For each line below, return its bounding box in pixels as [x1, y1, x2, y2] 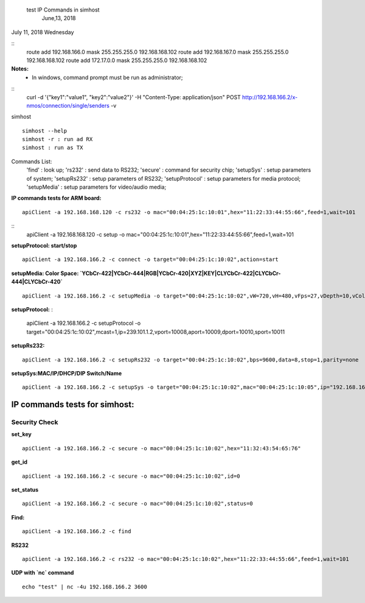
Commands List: [11, 158, 52, 165]
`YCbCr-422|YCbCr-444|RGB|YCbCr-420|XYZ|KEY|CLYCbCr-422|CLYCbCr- [80, 270, 281, 277]
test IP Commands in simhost [26, 6, 100, 13]
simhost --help [22, 127, 68, 134]
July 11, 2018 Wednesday [11, 28, 74, 36]
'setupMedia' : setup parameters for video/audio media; [26, 183, 167, 191]
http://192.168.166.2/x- [242, 93, 298, 100]
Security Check [11, 418, 58, 427]
